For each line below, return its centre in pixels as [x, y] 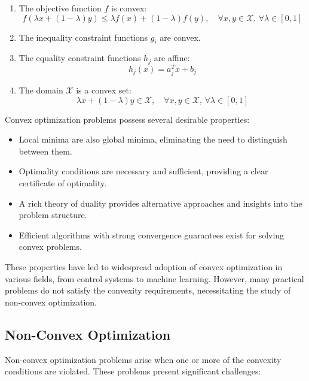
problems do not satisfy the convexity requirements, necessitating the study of [148, 290]
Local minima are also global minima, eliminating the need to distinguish [153, 139]
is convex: [129, 8]
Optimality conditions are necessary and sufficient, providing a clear [143, 171]
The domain [41, 90]
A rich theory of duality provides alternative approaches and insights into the [160, 203]
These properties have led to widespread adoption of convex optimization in [144, 267]
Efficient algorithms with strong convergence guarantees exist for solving [152, 235]
